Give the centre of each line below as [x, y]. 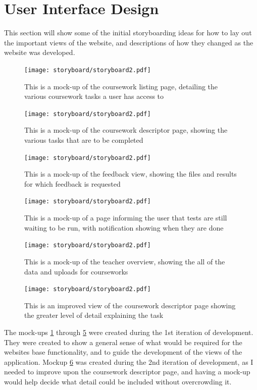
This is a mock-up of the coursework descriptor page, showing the [126, 130]
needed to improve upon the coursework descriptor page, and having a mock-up [127, 372]
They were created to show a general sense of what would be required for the [123, 342]
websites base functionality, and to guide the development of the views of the [123, 352]
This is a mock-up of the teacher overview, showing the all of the [125, 261]
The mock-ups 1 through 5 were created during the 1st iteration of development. [129, 332]
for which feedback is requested [72, 183]
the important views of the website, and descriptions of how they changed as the [129, 42]
